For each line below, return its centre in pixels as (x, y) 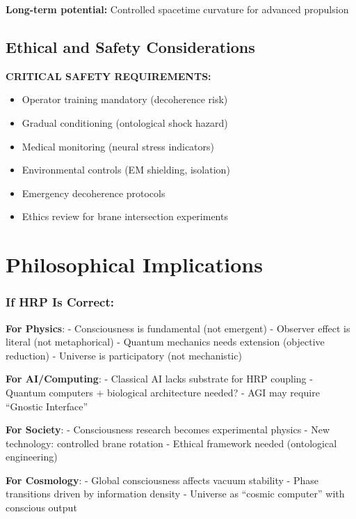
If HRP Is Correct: (60, 302)
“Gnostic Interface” (47, 406)
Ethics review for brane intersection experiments (125, 216)
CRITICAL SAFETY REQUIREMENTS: (108, 76)
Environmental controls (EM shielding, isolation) (126, 170)
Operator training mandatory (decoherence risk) (125, 99)
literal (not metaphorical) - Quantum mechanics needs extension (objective (165, 342)
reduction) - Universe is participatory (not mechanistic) (124, 355)
